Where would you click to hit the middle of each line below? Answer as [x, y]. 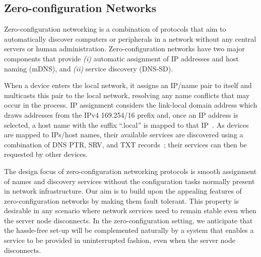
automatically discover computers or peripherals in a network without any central [130, 38]
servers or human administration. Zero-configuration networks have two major [124, 49]
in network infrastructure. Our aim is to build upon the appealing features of [123, 191]
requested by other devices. [46, 154]
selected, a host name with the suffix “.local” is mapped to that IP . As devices [126, 124]
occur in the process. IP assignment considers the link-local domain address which [131, 105]
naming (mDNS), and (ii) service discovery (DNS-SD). [89, 68]
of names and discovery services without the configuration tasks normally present [129, 181]
